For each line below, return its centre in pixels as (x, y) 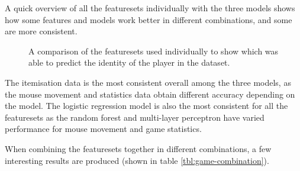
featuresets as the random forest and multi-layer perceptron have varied (135, 117)
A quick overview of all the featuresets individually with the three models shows (150, 8)
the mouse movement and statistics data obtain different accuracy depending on (150, 94)
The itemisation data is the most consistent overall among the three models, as (148, 82)
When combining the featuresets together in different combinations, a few (138, 148)
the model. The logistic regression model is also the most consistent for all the (146, 106)
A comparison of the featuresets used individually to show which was (154, 51)
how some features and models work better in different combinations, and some (149, 19)
